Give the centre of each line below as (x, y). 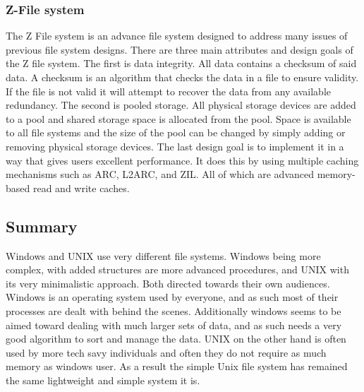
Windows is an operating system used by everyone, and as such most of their (172, 297)
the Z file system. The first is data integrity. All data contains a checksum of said (181, 63)
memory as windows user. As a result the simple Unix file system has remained (177, 366)
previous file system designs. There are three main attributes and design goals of (180, 49)
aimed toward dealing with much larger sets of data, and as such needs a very (174, 325)
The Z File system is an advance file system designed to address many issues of (177, 36)
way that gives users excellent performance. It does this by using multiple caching (182, 160)
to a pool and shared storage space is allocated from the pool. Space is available (178, 118)
